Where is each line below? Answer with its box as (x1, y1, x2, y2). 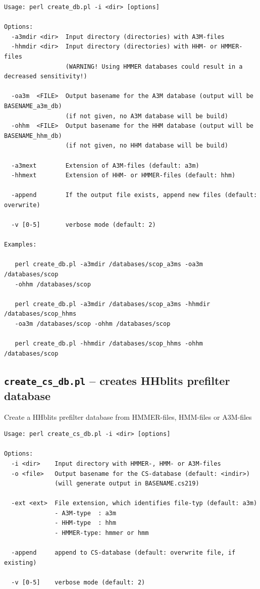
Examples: (4, 241, 37, 249)
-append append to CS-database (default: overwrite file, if (11, 549, 236, 557)
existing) (4, 559, 37, 566)
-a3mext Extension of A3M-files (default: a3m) (11, 162, 199, 169)
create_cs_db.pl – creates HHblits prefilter (4, 372, 230, 388)
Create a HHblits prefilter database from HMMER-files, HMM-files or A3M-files (4, 411, 252, 422)
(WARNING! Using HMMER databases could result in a (65, 63, 243, 70)
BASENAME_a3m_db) (4, 102, 62, 110)
